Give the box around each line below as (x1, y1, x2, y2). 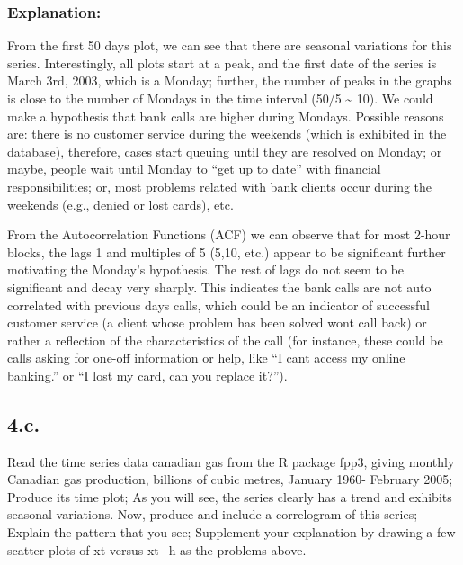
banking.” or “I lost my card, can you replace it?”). (7, 365, 288, 384)
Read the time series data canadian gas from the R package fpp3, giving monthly (7, 452, 455, 471)
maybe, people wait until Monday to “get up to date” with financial (7, 159, 381, 178)
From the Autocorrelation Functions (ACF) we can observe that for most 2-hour (7, 225, 450, 244)
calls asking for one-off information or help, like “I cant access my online (7, 348, 405, 367)
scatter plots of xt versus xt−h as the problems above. (7, 540, 307, 559)
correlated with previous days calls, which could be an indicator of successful (7, 295, 431, 314)
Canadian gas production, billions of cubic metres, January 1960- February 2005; (7, 470, 453, 489)
